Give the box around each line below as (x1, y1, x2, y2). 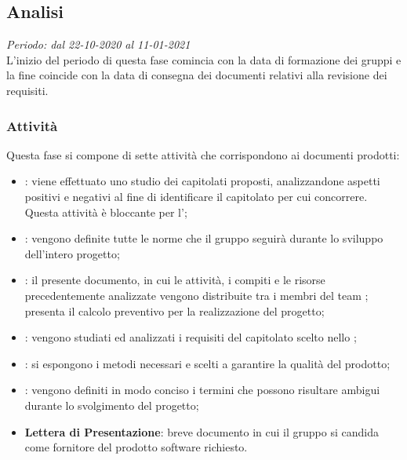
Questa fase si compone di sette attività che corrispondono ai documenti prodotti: (6, 146, 400, 162)
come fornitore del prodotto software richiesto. (24, 439, 248, 455)
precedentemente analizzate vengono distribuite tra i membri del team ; (24, 287, 369, 303)
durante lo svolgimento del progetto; (24, 396, 199, 413)
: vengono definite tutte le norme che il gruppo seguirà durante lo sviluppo (24, 230, 383, 246)
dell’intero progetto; (24, 245, 120, 261)
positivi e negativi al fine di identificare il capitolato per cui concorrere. (24, 188, 368, 204)
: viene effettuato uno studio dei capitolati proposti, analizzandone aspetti (24, 173, 380, 189)
